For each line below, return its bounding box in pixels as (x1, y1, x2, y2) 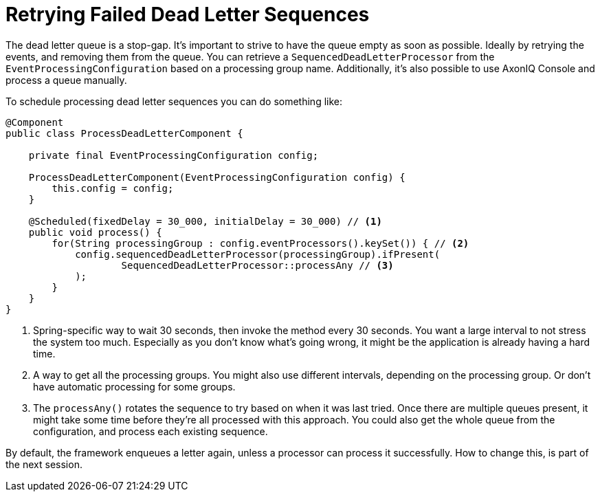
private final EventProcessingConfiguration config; (28, 149, 319, 161)
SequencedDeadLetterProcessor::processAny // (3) (121, 259, 394, 271)
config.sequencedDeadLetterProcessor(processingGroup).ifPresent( (75, 248, 441, 260)
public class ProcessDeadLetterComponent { (5, 127, 243, 139)
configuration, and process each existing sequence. (33, 425, 268, 437)
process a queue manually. (5, 74, 127, 86)
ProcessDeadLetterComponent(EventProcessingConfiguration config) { (28, 171, 405, 183)
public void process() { (28, 226, 162, 238)
